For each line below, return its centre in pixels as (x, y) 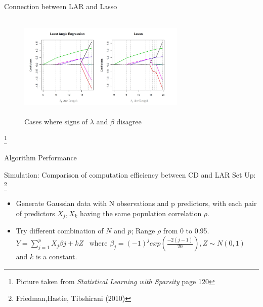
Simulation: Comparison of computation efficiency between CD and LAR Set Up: (130, 174)
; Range (143, 231)
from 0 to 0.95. (186, 231)
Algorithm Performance (40, 157)
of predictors (35, 213)
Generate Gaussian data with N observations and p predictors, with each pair (136, 203)
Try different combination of (60, 231)
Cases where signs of (56, 122)
